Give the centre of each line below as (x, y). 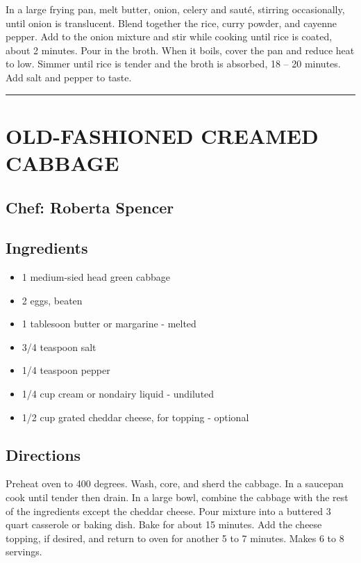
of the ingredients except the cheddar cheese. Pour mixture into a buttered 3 (168, 511)
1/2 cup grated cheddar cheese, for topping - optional (135, 417)
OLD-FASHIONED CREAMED (162, 135)
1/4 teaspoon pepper (66, 370)
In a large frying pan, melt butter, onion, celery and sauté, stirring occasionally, (175, 9)
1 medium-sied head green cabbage (96, 277)
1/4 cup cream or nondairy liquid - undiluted (118, 394)
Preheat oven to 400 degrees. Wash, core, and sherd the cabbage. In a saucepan (175, 483)
